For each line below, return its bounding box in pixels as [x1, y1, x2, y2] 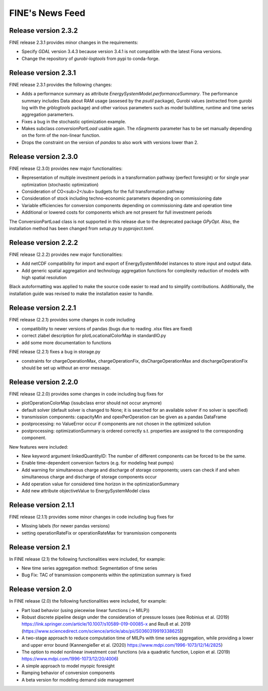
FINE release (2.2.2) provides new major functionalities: [9, 251, 123, 257]
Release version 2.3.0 [9, 152, 78, 161]
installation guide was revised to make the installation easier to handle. [9, 291, 154, 297]
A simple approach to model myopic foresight [21, 663, 115, 669]
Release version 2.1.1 [9, 501, 74, 509]
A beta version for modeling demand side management [21, 677, 134, 683]
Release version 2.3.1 [9, 69, 76, 77]
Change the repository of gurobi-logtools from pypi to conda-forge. [21, 55, 160, 62]
